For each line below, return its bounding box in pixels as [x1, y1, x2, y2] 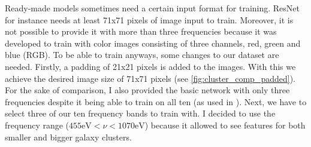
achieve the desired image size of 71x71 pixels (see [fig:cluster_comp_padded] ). [5, 72, 295, 84]
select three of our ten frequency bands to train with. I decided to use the [5, 107, 276, 120]
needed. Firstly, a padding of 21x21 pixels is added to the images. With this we [5, 60, 296, 72]
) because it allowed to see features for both [144, 118, 306, 131]
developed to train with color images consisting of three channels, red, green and [5, 36, 301, 49]
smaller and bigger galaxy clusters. [5, 130, 132, 143]
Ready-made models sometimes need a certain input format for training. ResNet [5, 2, 300, 14]
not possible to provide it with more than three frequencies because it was [5, 25, 277, 38]
